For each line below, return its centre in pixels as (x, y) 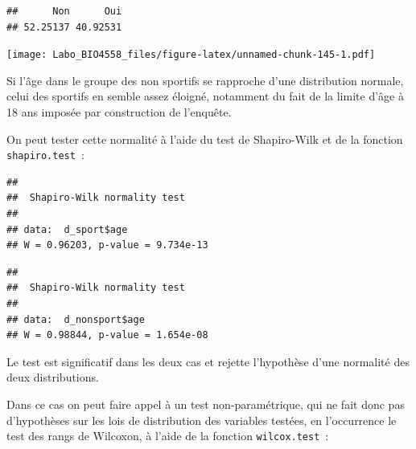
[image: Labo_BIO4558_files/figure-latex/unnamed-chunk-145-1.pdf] (191, 55)
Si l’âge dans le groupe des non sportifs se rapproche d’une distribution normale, (205, 80)
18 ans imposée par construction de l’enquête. (119, 112)
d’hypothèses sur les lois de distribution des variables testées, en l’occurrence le (202, 420)
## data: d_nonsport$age (76, 319)
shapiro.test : (45, 155)
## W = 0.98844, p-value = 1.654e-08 (107, 335)
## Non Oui (64, 11)
